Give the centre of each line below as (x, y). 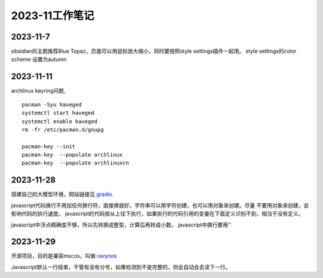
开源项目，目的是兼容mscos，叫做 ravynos (64, 256)
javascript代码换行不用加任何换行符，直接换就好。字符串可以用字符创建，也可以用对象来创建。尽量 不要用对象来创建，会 (160, 205)
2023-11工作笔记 (53, 16)
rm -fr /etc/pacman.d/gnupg (63, 129)
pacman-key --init (49, 146)
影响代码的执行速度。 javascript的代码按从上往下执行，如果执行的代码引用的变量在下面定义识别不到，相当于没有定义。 (157, 214)
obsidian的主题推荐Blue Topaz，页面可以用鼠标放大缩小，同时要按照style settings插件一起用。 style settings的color (154, 51)
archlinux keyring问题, (38, 91)
